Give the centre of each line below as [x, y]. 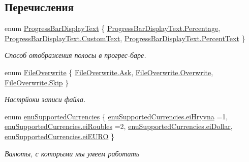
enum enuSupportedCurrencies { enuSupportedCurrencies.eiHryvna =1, [116, 116]
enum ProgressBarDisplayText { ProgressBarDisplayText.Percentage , [113, 28]
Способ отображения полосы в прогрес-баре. [75, 55]
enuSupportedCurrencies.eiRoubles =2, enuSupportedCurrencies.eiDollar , [119, 126]
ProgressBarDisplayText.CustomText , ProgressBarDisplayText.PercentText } [125, 38]
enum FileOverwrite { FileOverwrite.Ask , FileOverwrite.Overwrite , [109, 72]
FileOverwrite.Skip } [37, 82]
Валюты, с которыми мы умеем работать [72, 153]
